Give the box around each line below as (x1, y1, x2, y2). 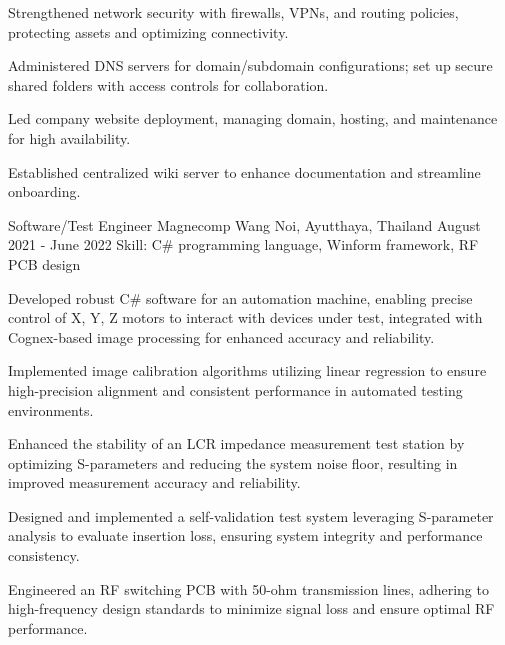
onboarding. (8, 181, 81, 202)
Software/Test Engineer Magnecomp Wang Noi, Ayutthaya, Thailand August (8, 214, 481, 235)
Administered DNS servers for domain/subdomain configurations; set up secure (8, 55, 493, 76)
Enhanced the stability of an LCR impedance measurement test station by (8, 433, 465, 454)
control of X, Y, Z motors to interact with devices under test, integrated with (8, 307, 483, 328)
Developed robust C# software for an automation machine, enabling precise (8, 287, 473, 308)
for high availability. (8, 127, 131, 148)
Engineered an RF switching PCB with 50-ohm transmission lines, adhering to (8, 578, 489, 599)
